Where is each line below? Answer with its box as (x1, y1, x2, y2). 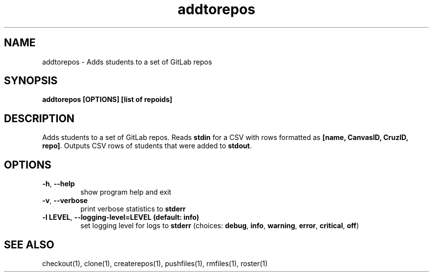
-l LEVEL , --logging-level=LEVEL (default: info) (42, 213, 199, 222)
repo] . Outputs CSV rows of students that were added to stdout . (42, 141, 252, 150)
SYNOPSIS (4, 74, 58, 87)
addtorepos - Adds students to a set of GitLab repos (42, 57, 212, 66)
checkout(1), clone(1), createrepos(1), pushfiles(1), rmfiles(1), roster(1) (42, 259, 268, 268)
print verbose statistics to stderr (80, 205, 186, 213)
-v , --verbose (42, 196, 88, 205)
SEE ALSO (4, 238, 54, 251)
